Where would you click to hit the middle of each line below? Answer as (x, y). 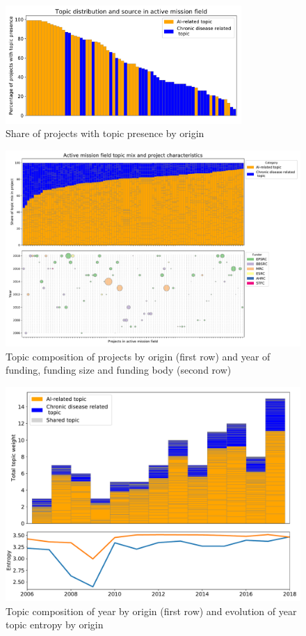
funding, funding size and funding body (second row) (119, 370)
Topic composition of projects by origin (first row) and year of (138, 356)
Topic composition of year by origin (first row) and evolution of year (151, 611)
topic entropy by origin (55, 625)
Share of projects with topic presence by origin (105, 133)
